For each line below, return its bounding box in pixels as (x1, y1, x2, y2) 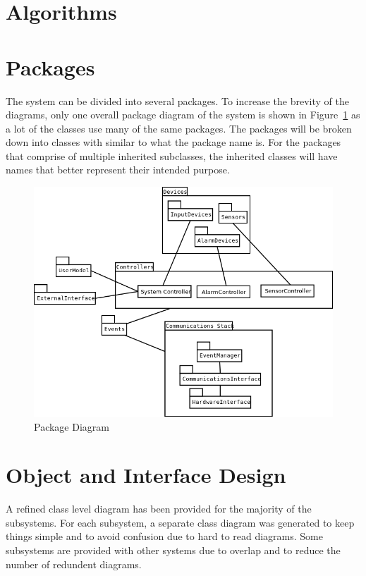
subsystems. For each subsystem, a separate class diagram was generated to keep (6, 515, 355, 529)
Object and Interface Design (6, 460, 286, 489)
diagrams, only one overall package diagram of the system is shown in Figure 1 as (6, 107, 360, 122)
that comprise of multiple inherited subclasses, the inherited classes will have (6, 148, 338, 163)
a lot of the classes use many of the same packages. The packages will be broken (6, 121, 352, 135)
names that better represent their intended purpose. (6, 162, 230, 177)
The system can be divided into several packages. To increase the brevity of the (6, 93, 349, 108)
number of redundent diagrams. (6, 556, 142, 571)
